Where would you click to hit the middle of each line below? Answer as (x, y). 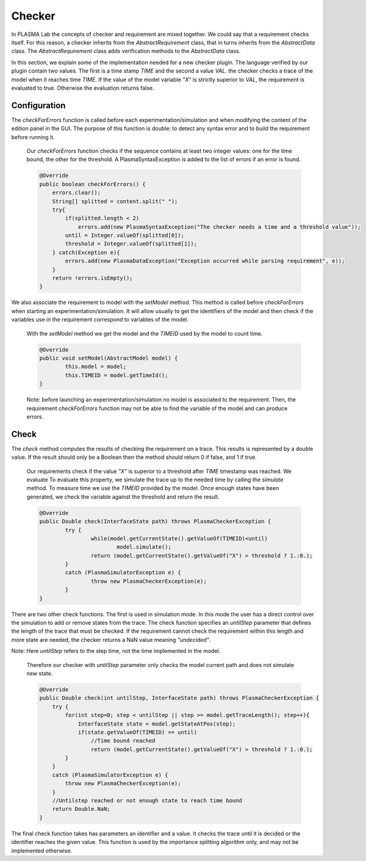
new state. (40, 673)
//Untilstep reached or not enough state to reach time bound (147, 801)
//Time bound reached (123, 741)
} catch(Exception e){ (86, 252)
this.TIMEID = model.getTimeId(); (117, 375)
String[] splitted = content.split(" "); (115, 201)
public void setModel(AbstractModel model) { (109, 358)
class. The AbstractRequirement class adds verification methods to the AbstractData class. (126, 51)
